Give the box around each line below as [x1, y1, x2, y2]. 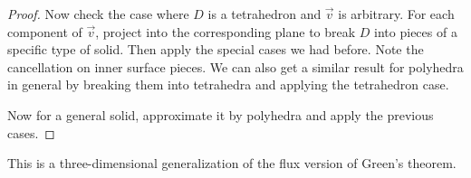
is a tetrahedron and [207, 5, 322, 23]
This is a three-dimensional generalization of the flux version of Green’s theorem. [7, 154, 457, 173]
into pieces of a [374, 22, 457, 41]
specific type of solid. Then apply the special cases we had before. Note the [7, 40, 424, 59]
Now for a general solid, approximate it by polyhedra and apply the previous [7, 105, 434, 124]
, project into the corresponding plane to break [95, 22, 356, 41]
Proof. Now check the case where [7, 5, 189, 23]
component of [7, 22, 82, 41]
